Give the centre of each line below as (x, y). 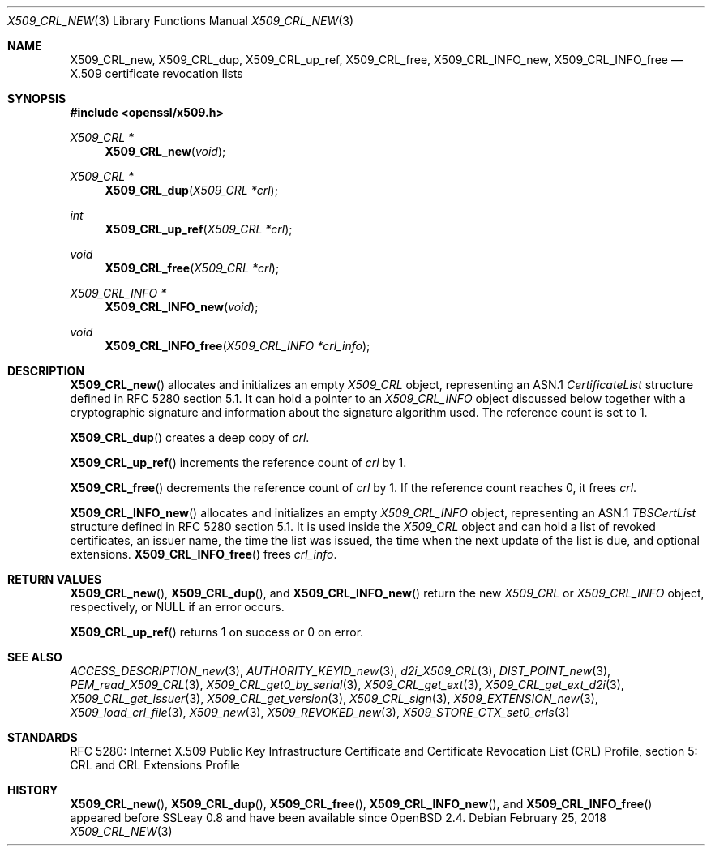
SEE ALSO (35, 657)
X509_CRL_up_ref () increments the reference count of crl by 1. (238, 462)
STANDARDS (43, 737)
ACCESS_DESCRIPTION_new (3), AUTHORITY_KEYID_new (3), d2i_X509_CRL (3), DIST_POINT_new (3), (341, 671)
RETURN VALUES (55, 579)
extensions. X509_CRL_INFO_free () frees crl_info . (203, 554)
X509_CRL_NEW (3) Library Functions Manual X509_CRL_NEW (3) (181, 21)
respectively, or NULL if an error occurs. (177, 607)
